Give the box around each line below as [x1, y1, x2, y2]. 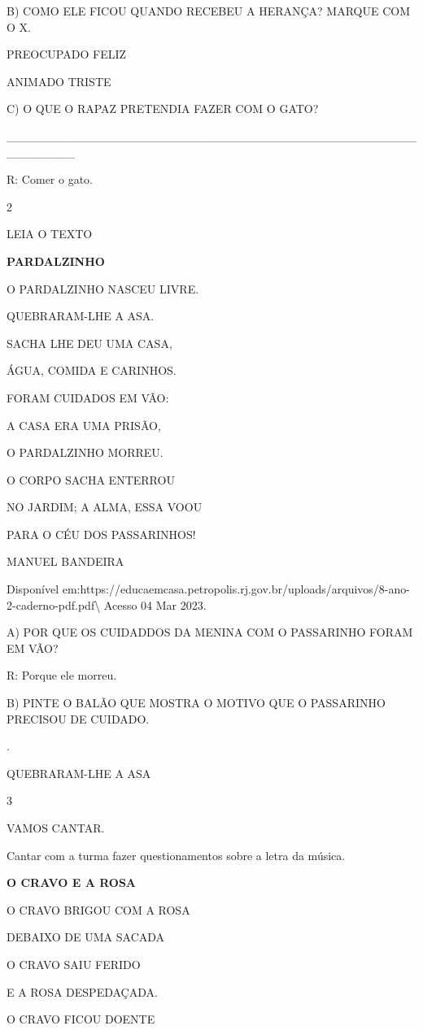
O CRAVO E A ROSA [7, 874, 137, 891]
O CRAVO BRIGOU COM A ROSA [7, 901, 190, 918]
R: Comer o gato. [7, 171, 93, 188]
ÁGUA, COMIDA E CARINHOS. [7, 362, 177, 379]
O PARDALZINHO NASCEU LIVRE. [7, 280, 199, 297]
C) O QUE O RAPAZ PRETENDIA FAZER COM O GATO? [7, 100, 319, 117]
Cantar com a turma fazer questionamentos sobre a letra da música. [7, 846, 346, 863]
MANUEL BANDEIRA [7, 553, 124, 570]
